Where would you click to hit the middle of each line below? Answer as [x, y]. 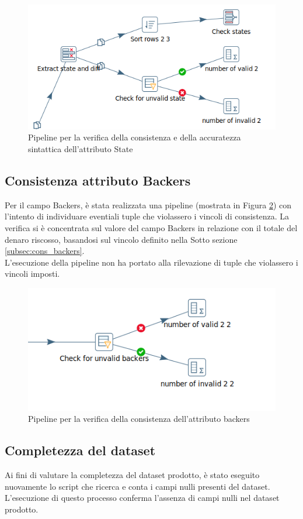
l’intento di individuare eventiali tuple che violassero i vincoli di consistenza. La [147, 216]
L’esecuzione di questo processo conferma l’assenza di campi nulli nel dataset [142, 498]
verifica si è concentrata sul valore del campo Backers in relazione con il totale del [151, 227]
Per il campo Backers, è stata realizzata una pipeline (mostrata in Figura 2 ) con [148, 204]
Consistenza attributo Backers [98, 180]
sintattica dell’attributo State [81, 148]
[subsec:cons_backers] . [45, 251]
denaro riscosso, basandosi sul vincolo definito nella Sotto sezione [121, 239]
